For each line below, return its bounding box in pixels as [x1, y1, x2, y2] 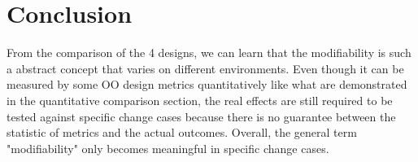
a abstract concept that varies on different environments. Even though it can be [7, 59, 404, 77]
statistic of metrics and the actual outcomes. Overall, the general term [7, 124, 357, 141]
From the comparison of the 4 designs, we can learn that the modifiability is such [7, 44, 411, 61]
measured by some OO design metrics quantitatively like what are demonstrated [7, 76, 407, 93]
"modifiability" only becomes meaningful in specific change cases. [7, 139, 329, 156]
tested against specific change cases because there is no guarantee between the [7, 107, 396, 125]
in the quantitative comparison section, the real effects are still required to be [7, 91, 393, 108]
